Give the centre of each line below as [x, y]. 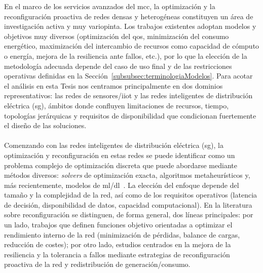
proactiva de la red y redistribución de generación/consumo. [97, 264]
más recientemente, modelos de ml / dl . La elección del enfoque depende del [122, 185]
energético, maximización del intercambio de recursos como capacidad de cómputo [132, 46]
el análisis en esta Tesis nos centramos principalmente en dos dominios [114, 85]
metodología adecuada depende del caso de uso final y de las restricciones [118, 66]
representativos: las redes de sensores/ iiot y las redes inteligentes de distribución [128, 95]
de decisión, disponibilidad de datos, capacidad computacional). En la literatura [128, 204]
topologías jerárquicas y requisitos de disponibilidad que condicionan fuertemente [130, 115]
